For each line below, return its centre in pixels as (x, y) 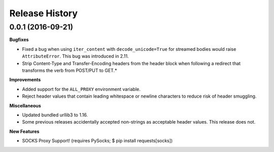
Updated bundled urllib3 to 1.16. (55, 115)
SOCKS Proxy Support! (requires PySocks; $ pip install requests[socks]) (97, 141)
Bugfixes (19, 40)
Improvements (25, 80)
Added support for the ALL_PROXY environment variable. (81, 89)
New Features (24, 131)
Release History (44, 13)
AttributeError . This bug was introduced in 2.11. (75, 56)
